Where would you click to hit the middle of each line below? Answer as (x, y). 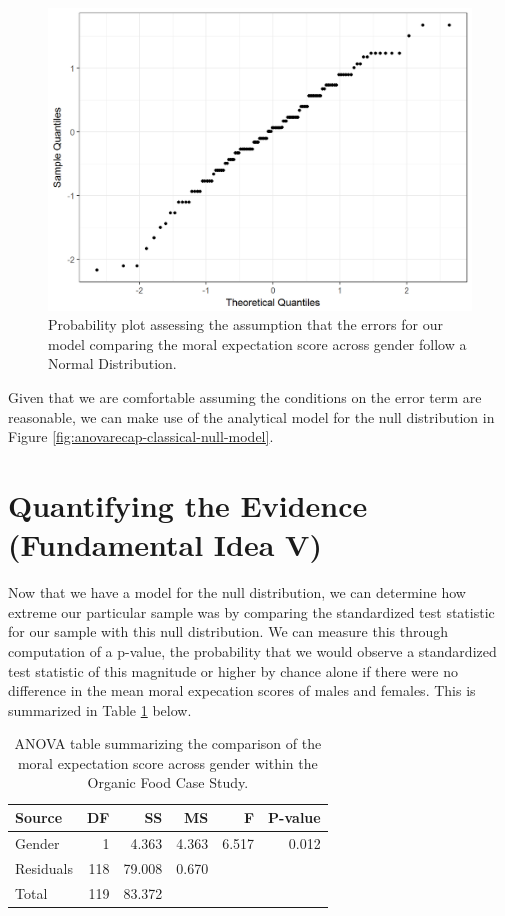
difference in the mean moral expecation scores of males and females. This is (242, 690)
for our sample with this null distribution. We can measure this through (228, 631)
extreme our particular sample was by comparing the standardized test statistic (251, 611)
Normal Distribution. (112, 363)
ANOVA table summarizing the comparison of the (168, 743)
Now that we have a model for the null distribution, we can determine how (237, 592)
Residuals (44, 867)
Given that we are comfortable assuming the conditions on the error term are (245, 397)
